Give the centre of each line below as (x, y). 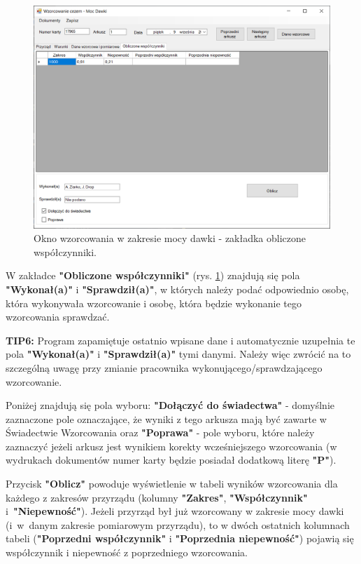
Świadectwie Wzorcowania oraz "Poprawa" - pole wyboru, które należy (160, 432)
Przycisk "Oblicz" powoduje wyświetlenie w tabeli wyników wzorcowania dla (172, 484)
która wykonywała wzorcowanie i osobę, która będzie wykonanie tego (154, 303)
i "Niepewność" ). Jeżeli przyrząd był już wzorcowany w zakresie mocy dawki (175, 511)
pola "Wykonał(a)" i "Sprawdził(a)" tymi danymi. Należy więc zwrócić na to (178, 354)
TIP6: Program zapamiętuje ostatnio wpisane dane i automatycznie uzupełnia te (180, 340)
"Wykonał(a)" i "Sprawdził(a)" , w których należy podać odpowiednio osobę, (177, 289)
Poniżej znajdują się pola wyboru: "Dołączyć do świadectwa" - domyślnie (170, 405)
